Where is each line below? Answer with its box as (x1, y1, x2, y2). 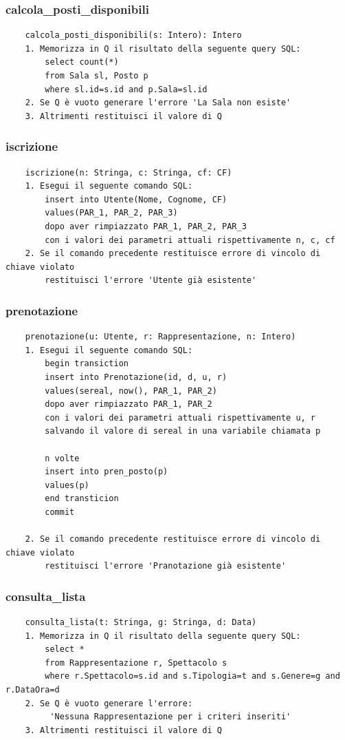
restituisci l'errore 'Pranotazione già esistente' (45, 561, 287, 571)
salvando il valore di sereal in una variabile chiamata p (45, 426, 321, 436)
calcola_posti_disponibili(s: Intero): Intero (25, 30, 242, 41)
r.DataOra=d (5, 685, 60, 695)
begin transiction (45, 359, 129, 369)
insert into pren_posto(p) (45, 467, 168, 477)
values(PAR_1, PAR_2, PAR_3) (45, 208, 178, 218)
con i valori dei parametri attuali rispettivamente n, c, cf (45, 235, 335, 245)
